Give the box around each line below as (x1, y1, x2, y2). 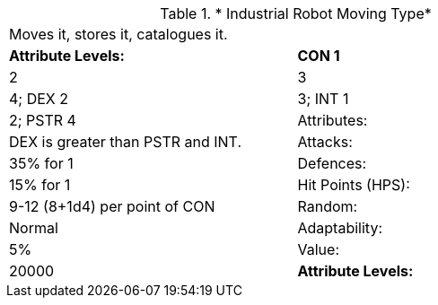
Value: (297, 240, 339, 258)
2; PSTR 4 (9, 111, 76, 129)
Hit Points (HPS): (297, 176, 410, 194)
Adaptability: (297, 219, 382, 237)
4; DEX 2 (9, 90, 68, 108)
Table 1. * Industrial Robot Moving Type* (160, 4, 432, 22)
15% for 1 (9, 176, 71, 194)
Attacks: (297, 133, 353, 151)
